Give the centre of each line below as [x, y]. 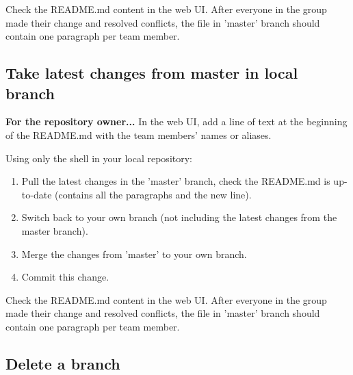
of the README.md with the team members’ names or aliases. [139, 134]
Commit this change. [65, 277]
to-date [37, 194]
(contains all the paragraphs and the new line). [153, 194]
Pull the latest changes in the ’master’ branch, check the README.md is [176, 181]
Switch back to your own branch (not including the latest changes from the [179, 217]
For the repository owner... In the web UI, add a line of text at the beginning [176, 121]
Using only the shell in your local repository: [99, 158]
